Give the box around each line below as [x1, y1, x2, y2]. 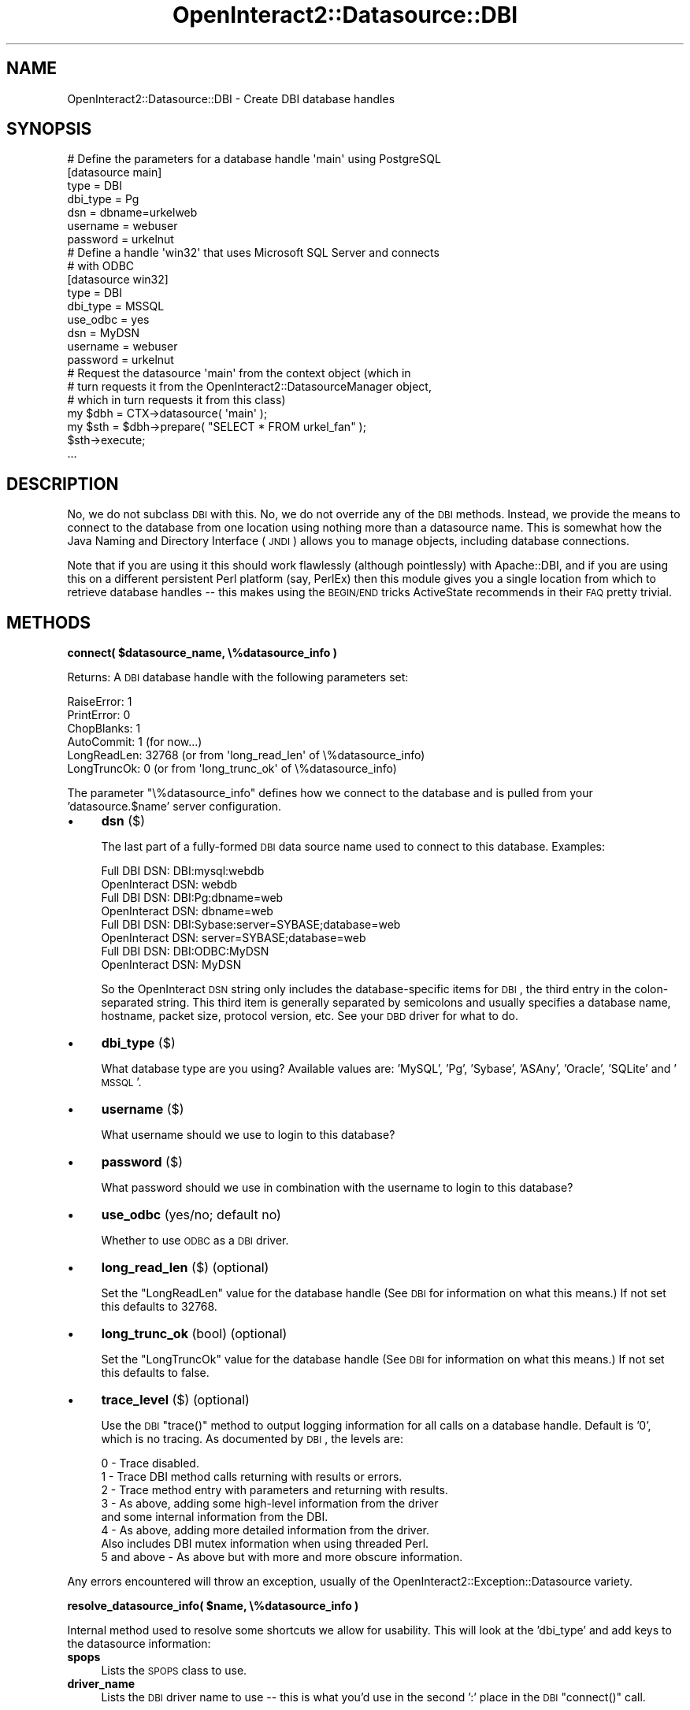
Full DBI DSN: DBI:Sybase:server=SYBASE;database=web [101, 918, 401, 932]
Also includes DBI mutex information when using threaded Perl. [101, 1537, 429, 1551]
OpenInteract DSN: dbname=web [101, 904, 273, 918]
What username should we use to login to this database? [101, 1128, 395, 1142]
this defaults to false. [101, 1366, 210, 1380]
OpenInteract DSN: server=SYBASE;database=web [101, 931, 366, 945]
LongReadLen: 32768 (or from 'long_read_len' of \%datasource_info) [67, 748, 425, 762]
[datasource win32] [67, 273, 169, 287]
